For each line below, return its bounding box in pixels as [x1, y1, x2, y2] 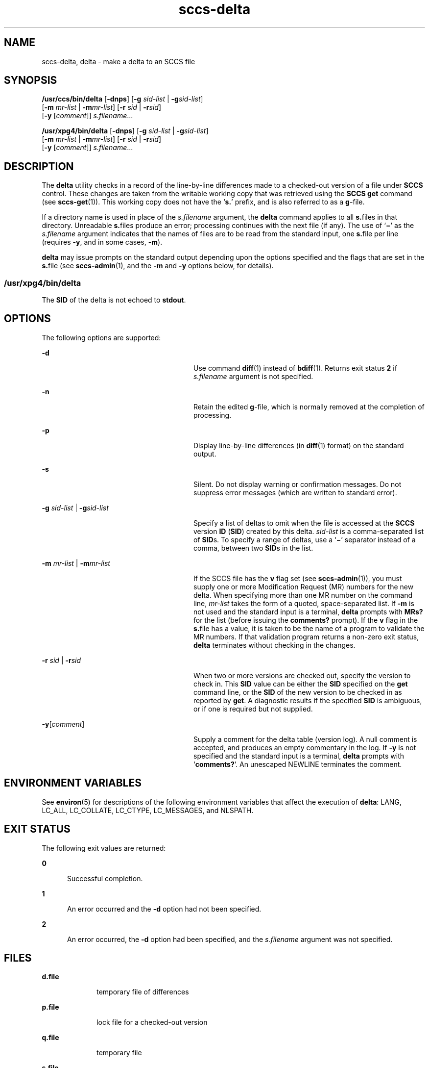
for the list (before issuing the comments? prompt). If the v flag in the [193, 615, 418, 624]
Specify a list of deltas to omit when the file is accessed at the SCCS [193, 518, 415, 527]
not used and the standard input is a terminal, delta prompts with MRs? [193, 607, 423, 616]
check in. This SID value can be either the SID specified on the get [193, 679, 408, 688]
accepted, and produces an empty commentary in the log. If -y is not [193, 743, 416, 752]
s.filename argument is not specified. [193, 372, 313, 381]
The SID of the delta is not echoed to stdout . [42, 296, 186, 305]
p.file [42, 1003, 59, 1012]
